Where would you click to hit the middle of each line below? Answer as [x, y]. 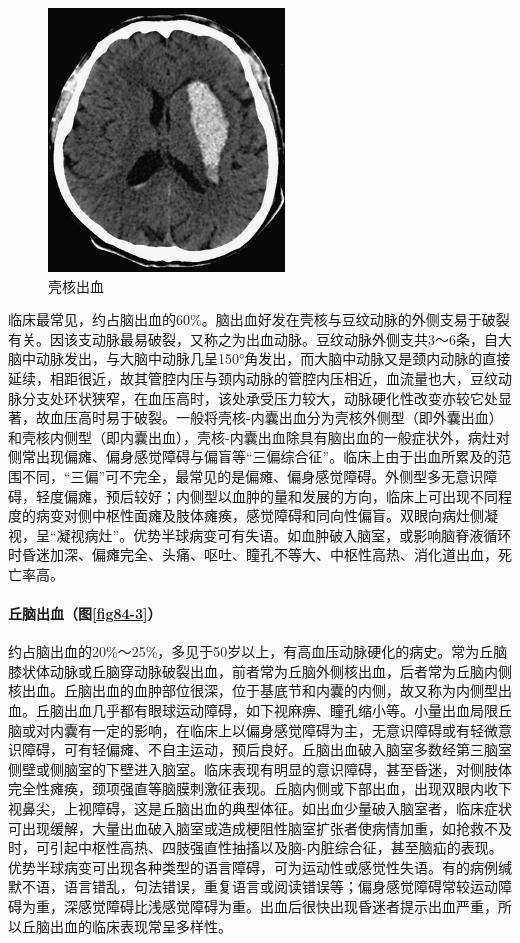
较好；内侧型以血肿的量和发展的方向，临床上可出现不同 [315, 495]
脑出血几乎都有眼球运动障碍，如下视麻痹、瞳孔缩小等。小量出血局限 [273, 710]
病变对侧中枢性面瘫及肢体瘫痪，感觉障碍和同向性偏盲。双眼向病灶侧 [259, 515]
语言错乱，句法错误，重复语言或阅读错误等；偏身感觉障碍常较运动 [280, 886]
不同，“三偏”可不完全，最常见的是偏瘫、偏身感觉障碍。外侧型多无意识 [252, 475]
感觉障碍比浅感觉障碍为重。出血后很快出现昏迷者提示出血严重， [287, 906]
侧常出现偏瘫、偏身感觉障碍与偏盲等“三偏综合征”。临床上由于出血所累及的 [253, 456]
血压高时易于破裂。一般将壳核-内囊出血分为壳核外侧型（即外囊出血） [276, 417]
